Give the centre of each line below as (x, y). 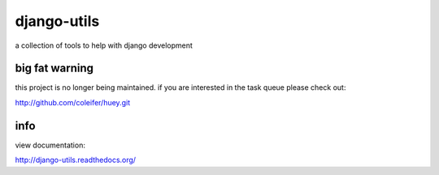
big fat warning (54, 68)
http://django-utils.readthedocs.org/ (76, 160)
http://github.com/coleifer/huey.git (72, 102)
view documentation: (50, 145)
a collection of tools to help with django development (104, 45)
